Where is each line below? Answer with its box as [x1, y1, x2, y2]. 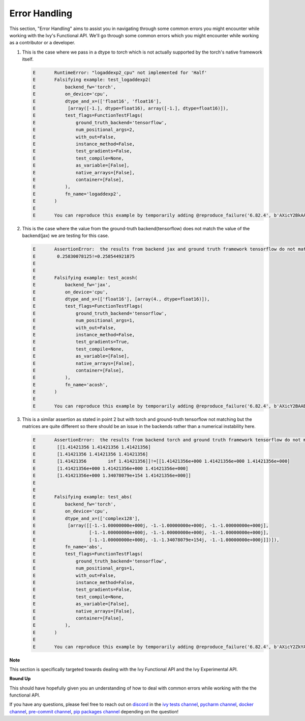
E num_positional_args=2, [33, 127, 135, 132]
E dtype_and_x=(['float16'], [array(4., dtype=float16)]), [33, 296, 210, 302]
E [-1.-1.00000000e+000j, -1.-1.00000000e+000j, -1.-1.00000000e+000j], [33, 530, 269, 536]
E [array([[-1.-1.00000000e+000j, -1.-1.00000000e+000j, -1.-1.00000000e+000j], [33, 522, 269, 528]
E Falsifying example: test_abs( [33, 494, 132, 500]
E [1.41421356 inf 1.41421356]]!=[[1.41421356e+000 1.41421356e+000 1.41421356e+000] [33, 459, 290, 464]
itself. [22, 56, 34, 62]
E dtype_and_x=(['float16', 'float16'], [33, 98, 162, 104]
